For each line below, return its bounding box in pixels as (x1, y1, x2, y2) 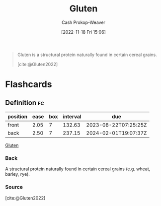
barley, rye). (5, 171, 30, 177)
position (7, 113, 28, 120)
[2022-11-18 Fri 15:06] (61, 29, 106, 35)
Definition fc (5, 98, 44, 107)
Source (5, 184, 23, 191)
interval (63, 113, 81, 120)
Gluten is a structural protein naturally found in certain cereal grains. (17, 52, 158, 58)
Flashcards (5, 79, 52, 90)
